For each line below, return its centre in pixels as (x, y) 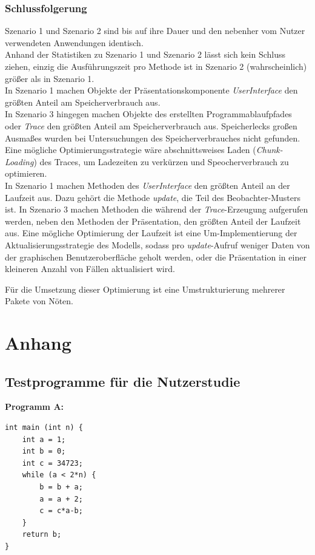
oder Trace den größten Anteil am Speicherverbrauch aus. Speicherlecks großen (151, 125)
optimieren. (26, 173)
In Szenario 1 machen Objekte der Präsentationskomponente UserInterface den (151, 90)
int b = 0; (44, 451)
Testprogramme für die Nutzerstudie (123, 381)
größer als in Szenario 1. (50, 78)
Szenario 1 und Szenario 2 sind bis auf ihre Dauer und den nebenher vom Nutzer (155, 31)
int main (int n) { (44, 428)
